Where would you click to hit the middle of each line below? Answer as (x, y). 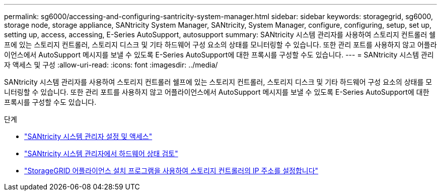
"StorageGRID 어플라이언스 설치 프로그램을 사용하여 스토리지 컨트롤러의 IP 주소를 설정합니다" (171, 171)
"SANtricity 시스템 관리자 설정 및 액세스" (88, 136)
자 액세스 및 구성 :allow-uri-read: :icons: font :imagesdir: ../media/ (111, 65)
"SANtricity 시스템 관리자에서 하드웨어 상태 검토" (101, 153)
